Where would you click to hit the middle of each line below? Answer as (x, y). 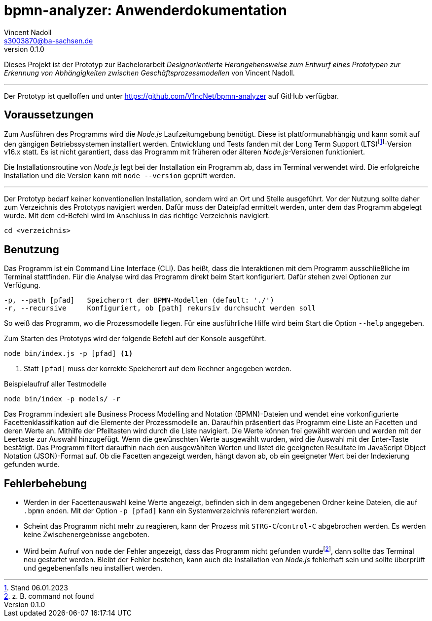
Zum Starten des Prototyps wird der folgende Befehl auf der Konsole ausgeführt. (135, 339)
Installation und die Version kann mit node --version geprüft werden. (120, 176)
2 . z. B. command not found (49, 596)
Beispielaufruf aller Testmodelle (55, 384)
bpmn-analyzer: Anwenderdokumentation (145, 10)
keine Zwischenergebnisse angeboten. (87, 534)
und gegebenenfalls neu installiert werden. (93, 568)
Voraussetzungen (49, 115)
